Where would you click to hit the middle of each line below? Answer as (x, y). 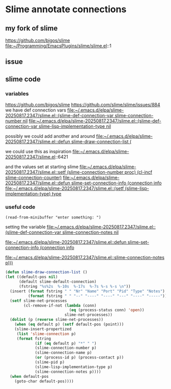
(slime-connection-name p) (64, 353)
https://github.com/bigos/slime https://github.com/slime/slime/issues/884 (83, 105)
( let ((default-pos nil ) (32, 277)
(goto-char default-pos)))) (44, 381)
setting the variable (25, 227)
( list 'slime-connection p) (46, 334)
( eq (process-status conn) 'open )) (107, 310)
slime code (23, 79)
